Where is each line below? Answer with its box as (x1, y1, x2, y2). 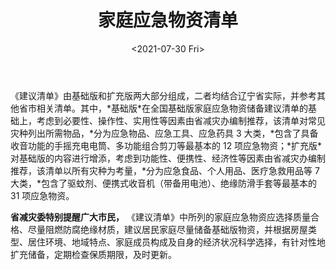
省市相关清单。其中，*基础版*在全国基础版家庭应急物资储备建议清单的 (18, 102, 309, 114)
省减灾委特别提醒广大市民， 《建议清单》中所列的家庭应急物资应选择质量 (10, 211, 311, 223)
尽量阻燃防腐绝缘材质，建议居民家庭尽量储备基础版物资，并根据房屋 (27, 223, 308, 235)
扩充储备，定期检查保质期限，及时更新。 (10, 248, 177, 260)
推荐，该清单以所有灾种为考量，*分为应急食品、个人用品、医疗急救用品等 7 (10, 164, 320, 176)
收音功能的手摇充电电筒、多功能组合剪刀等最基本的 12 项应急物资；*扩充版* (10, 139, 323, 151)
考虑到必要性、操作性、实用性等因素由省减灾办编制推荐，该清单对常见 (36, 114, 326, 126)
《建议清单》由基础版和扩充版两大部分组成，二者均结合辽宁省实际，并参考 (10, 89, 317, 101)
